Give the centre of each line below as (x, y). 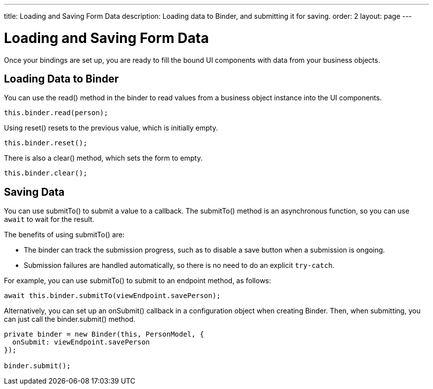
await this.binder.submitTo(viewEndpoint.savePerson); (112, 296)
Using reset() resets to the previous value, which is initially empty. (111, 128)
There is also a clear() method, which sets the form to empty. (103, 158)
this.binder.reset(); (46, 143)
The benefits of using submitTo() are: (64, 235)
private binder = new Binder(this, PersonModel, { (104, 334)
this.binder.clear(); (46, 173)
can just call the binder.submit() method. (70, 319)
